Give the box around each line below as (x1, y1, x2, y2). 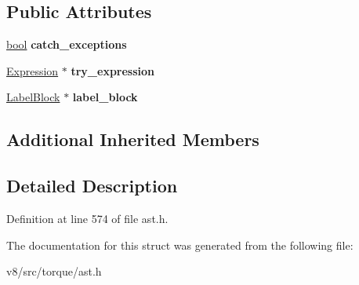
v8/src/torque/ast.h (6, 263, 102, 280)
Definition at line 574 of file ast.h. (6, 210, 169, 226)
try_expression (71, 62, 155, 79)
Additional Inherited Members (6, 127, 259, 152)
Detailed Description (6, 174, 178, 198)
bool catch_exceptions (6, 36, 127, 53)
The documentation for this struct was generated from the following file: (6, 236, 354, 253)
